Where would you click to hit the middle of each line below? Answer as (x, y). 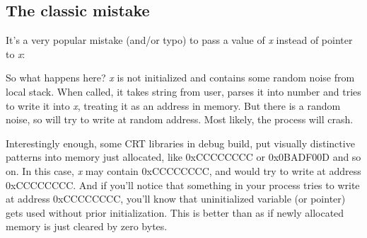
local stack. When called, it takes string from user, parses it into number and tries (183, 91)
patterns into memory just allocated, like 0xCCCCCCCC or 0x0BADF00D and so (183, 157)
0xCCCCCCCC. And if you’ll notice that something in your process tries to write (183, 185)
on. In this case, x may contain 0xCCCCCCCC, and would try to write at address (183, 170)
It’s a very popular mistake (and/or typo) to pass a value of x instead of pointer (179, 40)
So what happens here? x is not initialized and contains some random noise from (180, 78)
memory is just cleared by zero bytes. (87, 226)
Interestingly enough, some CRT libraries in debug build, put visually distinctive (180, 143)
